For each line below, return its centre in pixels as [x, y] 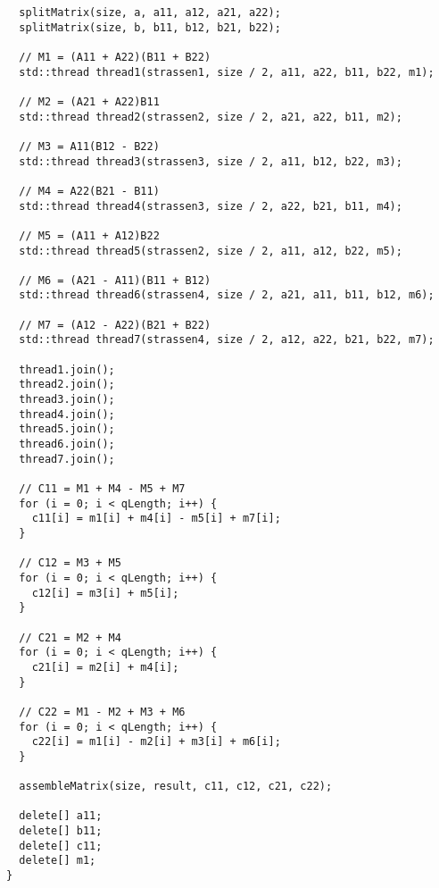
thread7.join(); [67, 459]
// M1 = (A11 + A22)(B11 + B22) [115, 57]
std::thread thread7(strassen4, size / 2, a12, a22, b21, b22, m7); [227, 340]
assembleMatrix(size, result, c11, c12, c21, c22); [176, 787]
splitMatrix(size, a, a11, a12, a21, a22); [150, 13]
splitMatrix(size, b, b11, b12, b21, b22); [150, 27]
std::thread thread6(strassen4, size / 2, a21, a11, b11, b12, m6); [227, 295]
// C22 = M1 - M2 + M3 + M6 [102, 712]
